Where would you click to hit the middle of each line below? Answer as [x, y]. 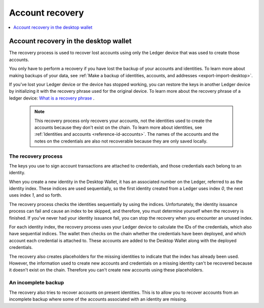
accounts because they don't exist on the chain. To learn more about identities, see [118, 127]
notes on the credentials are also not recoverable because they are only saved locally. [121, 141]
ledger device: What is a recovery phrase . [52, 98]
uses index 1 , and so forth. [35, 195]
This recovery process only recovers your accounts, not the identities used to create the [123, 121]
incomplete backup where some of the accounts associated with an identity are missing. [98, 299]
